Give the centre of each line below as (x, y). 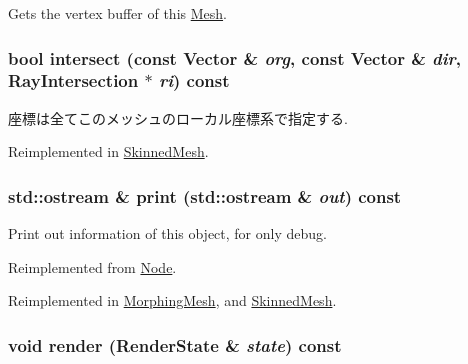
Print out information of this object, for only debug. (167, 233)
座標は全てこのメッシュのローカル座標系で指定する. (178, 117)
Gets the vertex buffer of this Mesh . (117, 13)
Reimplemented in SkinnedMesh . (108, 151)
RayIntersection (73, 80)
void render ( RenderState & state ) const (175, 344)
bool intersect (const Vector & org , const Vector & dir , (235, 57)
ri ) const (194, 80)
